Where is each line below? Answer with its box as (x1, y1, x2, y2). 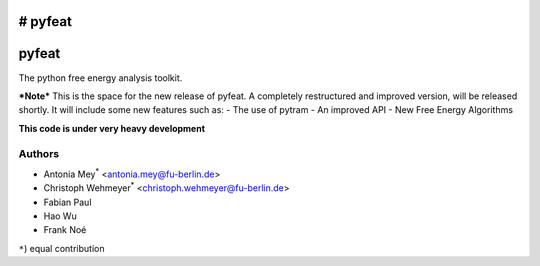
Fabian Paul (43, 196, 92, 208)
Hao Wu (43, 210, 77, 222)
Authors (18, 147, 60, 161)
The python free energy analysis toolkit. (18, 71, 183, 84)
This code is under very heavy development (18, 122, 205, 134)
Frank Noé (43, 224, 87, 236)
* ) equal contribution (18, 242, 105, 254)
